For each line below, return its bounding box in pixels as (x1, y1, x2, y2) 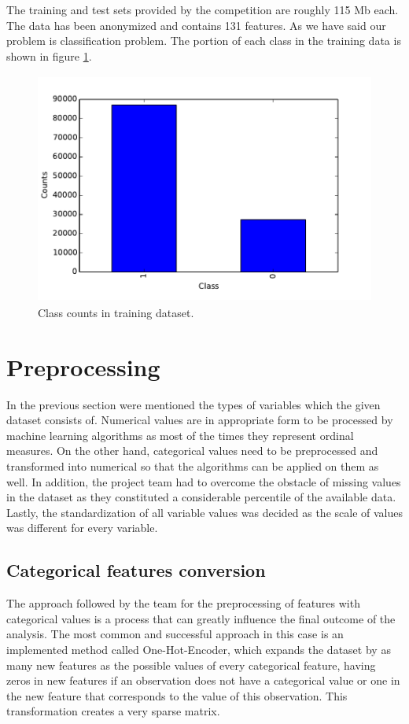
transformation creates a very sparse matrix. (6, 703, 220, 719)
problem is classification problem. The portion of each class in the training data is (6, 32, 401, 49)
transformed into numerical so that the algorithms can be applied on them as (6, 458, 379, 475)
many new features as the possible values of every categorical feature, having (6, 656, 376, 673)
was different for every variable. (6, 519, 158, 536)
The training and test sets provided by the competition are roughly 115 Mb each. (6, 2, 399, 17)
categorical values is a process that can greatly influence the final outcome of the (6, 610, 396, 626)
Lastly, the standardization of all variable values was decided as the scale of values (6, 504, 403, 520)
